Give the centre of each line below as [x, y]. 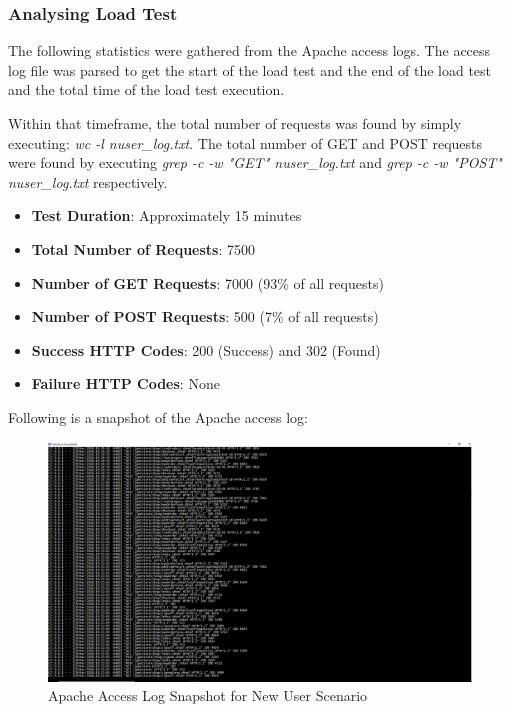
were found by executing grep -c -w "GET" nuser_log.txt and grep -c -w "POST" [255, 162]
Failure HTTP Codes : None [125, 383]
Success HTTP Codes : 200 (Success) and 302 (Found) [206, 349]
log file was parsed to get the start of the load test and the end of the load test [250, 69]
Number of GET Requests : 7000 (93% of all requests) [207, 282]
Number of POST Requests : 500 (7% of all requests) [205, 316]
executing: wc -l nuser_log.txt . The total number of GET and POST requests [245, 142]
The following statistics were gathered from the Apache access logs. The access [249, 50]
